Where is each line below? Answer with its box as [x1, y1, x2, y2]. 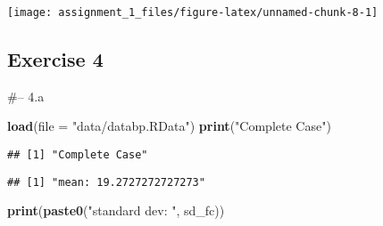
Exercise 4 [7, 45, 104, 73]
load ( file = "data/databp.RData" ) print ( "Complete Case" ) [7, 117, 331, 135]
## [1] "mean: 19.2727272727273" [7, 175, 205, 189]
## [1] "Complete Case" [7, 149, 148, 162]
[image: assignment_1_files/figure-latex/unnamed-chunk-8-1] [7, 6, 379, 19]
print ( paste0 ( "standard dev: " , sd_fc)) [7, 201, 225, 220]
